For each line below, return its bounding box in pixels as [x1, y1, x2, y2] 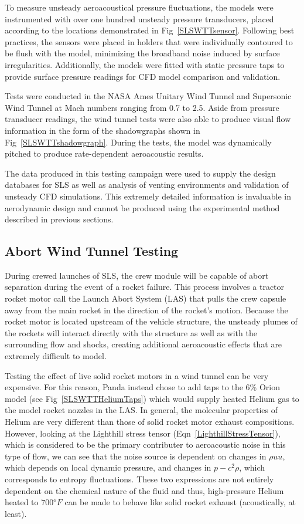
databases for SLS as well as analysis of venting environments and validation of [5, 178, 289, 191]
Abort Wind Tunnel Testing [5, 242, 179, 260]
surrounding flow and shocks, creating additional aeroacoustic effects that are [5, 338, 282, 350]
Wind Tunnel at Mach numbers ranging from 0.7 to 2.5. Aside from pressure [5, 101, 279, 113]
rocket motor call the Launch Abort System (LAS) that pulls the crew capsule [5, 292, 286, 305]
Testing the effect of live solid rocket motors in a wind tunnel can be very [5, 369, 269, 381]
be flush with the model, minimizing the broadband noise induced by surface [5, 47, 280, 59]
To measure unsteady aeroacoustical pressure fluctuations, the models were [5, 1, 274, 13]
